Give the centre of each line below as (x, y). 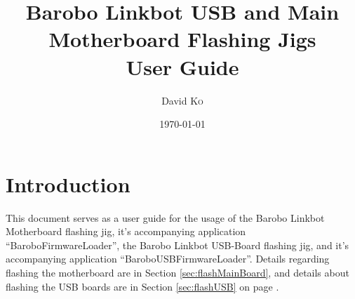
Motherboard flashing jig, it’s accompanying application (126, 231)
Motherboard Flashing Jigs (182, 39)
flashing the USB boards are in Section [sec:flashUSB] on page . (142, 286)
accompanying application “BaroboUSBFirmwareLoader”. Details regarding (168, 259)
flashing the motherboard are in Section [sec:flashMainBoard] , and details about (177, 272)
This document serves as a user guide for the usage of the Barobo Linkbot (165, 217)
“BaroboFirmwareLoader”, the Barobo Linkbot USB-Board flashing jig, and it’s (177, 245)
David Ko (182, 100)
